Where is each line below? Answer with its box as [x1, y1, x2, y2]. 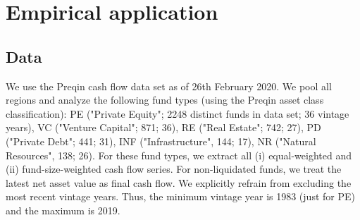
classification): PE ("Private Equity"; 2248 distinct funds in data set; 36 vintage [6, 106, 349, 121]
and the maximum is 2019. [6, 202, 120, 217]
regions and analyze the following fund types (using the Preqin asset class [6, 92, 324, 107]
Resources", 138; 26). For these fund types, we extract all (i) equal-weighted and [6, 147, 352, 162]
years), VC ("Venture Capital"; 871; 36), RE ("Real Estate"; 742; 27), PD [6, 120, 321, 135]
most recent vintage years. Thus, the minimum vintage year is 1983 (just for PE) [6, 189, 355, 204]
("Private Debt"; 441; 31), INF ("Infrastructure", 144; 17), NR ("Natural [6, 133, 316, 148]
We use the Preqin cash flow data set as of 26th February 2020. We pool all [6, 78, 332, 93]
